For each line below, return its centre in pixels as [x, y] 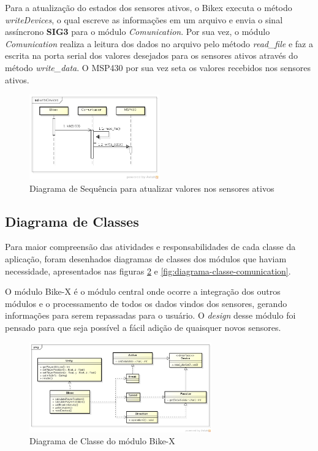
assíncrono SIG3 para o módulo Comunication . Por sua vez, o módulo [138, 32]
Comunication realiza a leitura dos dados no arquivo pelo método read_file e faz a [159, 43]
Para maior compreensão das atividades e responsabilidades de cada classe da [150, 247]
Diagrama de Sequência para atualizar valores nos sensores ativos [152, 188]
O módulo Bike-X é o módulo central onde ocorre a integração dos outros [143, 291]
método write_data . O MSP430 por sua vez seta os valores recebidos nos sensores [158, 67]
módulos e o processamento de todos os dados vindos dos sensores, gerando [146, 303]
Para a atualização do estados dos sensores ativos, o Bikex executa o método [149, 7]
